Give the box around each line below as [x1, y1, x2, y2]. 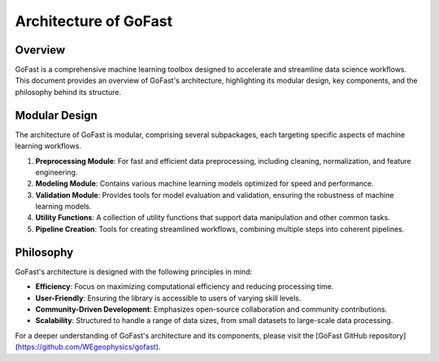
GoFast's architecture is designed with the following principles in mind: [15, 266, 252, 276]
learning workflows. [15, 141, 81, 151]
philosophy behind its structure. [15, 87, 122, 97]
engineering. [35, 167, 78, 177]
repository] [368, 330, 406, 340]
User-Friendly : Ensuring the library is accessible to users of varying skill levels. [35, 293, 302, 303]
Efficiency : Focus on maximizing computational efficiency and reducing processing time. [35, 282, 334, 291]
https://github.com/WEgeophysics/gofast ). [17, 342, 162, 352]
